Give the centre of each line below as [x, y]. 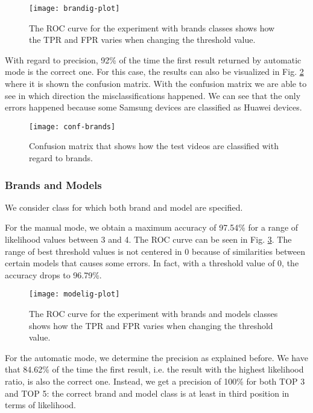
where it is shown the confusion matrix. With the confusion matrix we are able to [156, 84]
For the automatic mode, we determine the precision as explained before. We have [156, 357]
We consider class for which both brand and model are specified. [124, 207]
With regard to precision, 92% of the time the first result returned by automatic [153, 59]
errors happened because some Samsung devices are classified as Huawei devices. [153, 107]
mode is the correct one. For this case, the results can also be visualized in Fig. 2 [154, 72]
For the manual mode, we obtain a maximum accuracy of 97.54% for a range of [152, 227]
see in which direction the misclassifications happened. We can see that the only [153, 95]
